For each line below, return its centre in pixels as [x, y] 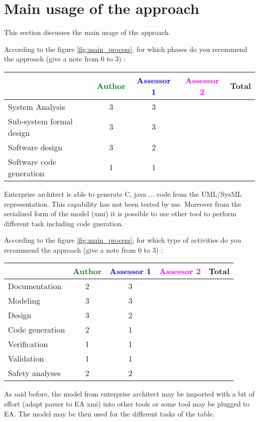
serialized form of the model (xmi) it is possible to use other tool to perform [120, 213]
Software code [32, 161]
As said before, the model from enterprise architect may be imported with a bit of [129, 394]
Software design [35, 147]
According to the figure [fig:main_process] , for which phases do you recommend [126, 49]
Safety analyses [34, 373]
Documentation [35, 286]
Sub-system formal [41, 121]
